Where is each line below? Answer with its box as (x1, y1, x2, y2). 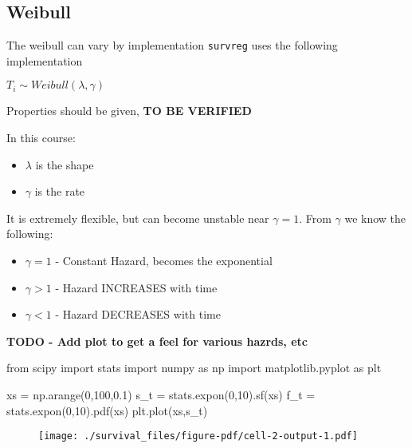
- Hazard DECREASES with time (55, 306, 221, 323)
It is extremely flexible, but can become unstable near (6, 209, 269, 226)
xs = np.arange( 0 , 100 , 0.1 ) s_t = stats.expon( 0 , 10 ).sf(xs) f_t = (6, 386, 316, 402)
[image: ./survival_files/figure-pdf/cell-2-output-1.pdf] (38, 430, 358, 442)
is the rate (34, 183, 85, 200)
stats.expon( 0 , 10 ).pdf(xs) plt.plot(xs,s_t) (6, 402, 208, 418)
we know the (344, 209, 406, 226)
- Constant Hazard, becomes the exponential (55, 252, 273, 269)
